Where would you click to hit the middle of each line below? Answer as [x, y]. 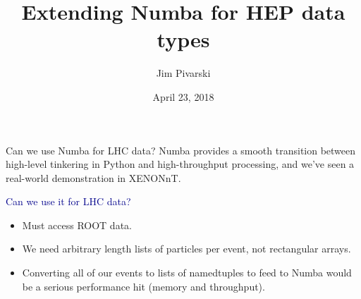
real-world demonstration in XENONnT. [93, 177]
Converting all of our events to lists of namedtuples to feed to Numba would [187, 273]
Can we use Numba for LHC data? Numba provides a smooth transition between [181, 150]
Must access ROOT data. [77, 225]
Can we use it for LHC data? [68, 201]
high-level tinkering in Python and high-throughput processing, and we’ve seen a [180, 164]
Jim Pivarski [183, 73]
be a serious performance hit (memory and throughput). [143, 286]
